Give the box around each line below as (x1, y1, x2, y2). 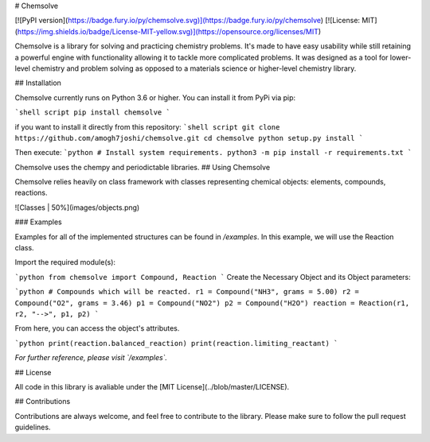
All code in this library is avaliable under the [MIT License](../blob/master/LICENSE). (14, 382, 290, 391)
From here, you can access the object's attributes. (14, 324, 180, 333)
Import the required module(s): (14, 258, 115, 267)
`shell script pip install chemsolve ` (14, 108, 170, 117)
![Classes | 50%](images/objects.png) (14, 203, 140, 212)
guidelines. (14, 422, 51, 432)
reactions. (14, 188, 48, 198)
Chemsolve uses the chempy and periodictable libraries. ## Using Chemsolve (14, 162, 271, 172)
